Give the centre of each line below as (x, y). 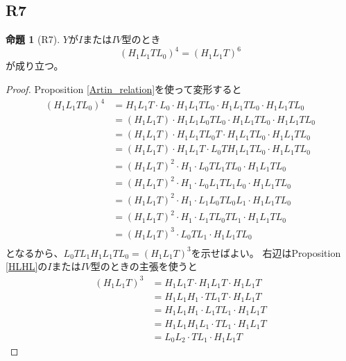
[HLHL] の (27, 266)
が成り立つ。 (35, 66)
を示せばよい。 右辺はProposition (266, 252)
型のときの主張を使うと (144, 266)
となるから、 (35, 252)
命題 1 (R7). (33, 39)
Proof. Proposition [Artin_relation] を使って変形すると (124, 89)
